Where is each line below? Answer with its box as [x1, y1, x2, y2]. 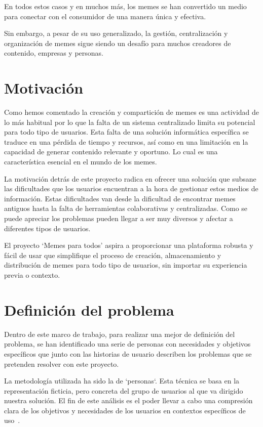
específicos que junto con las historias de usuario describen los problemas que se [4, 348, 252, 359]
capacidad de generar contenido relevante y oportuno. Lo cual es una [4, 146, 218, 157]
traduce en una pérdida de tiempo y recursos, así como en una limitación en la [4, 136, 248, 147]
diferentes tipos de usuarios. [4, 223, 91, 233]
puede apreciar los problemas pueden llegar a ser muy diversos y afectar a [4, 213, 233, 224]
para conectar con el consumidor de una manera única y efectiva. [4, 11, 206, 21]
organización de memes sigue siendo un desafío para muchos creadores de [4, 37, 231, 48]
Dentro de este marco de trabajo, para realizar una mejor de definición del [4, 328, 235, 339]
